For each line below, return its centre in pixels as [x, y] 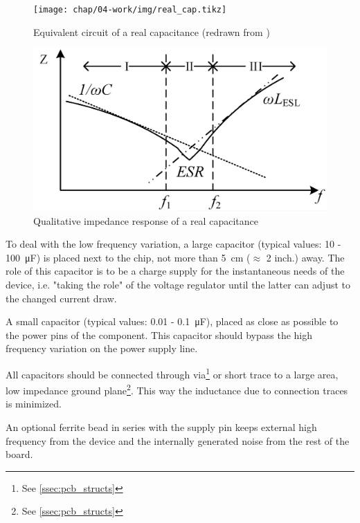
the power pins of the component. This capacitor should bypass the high [159, 334]
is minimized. [34, 404]
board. [19, 454]
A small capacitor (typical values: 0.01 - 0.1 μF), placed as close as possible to [172, 321]
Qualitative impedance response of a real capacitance [146, 220]
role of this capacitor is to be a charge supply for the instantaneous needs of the [175, 271]
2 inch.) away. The [305, 257]
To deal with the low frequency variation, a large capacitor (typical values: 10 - [173, 244]
